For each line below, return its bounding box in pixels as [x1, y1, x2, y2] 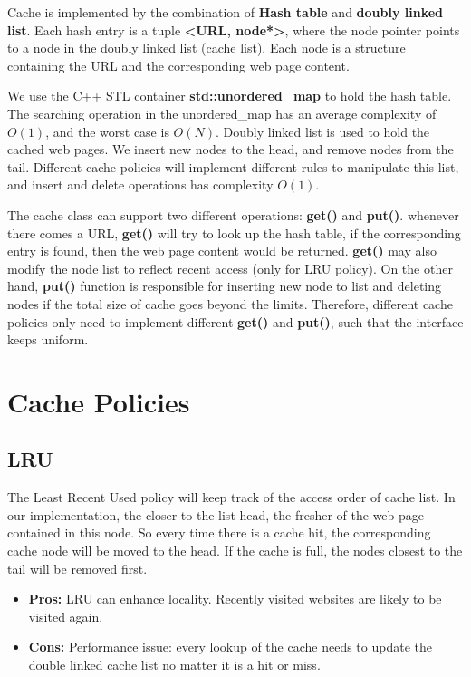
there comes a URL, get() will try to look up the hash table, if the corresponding [7, 223, 461, 242]
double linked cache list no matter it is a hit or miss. [28, 655, 321, 674]
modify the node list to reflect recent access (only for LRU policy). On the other [7, 258, 453, 277]
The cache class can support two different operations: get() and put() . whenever [7, 205, 459, 224]
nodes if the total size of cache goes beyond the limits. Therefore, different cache [7, 294, 453, 313]
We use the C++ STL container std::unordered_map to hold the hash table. [7, 86, 452, 105]
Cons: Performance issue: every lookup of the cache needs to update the [28, 637, 432, 656]
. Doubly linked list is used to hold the [215, 121, 430, 140]
